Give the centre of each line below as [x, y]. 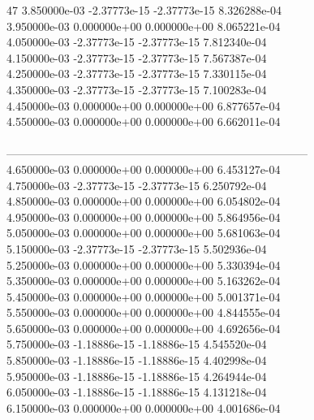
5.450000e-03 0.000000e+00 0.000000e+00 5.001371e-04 [144, 296]
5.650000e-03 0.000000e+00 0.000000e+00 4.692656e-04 [144, 328]
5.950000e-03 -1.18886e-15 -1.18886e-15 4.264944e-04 [137, 376]
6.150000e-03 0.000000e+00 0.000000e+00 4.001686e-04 [144, 407]
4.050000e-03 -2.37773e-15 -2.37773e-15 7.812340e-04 [137, 42]
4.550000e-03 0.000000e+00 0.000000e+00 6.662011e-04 [144, 121]
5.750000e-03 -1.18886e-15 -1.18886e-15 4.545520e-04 [137, 344]
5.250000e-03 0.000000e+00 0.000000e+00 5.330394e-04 [144, 264]
